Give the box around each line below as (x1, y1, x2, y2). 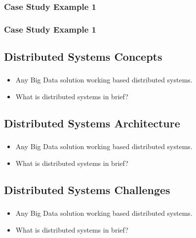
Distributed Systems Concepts (4, 49, 162, 64)
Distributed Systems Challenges (4, 182, 170, 197)
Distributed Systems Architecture (4, 115, 180, 130)
